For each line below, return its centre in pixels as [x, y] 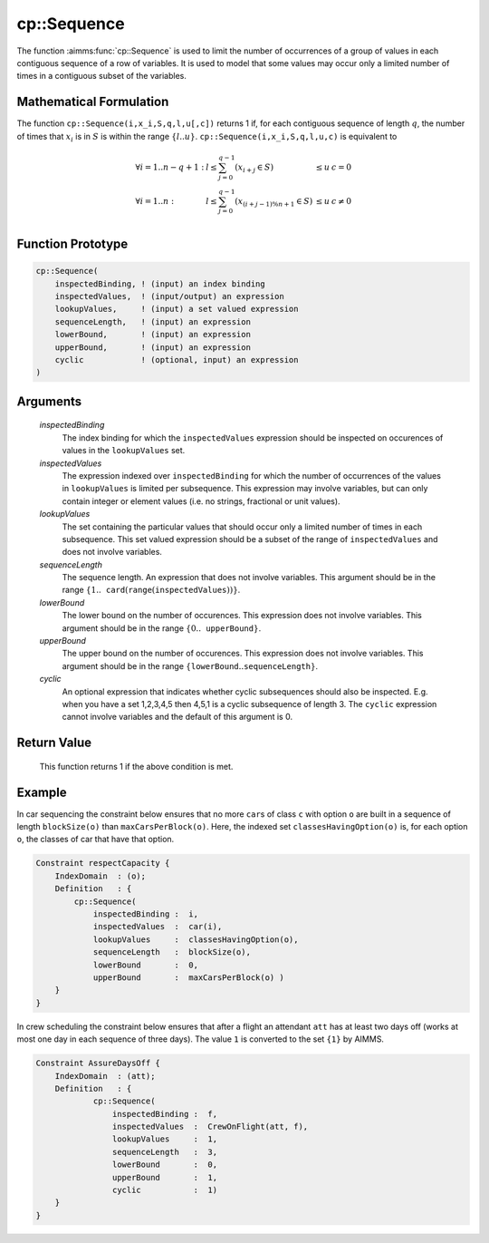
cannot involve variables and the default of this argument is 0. [177, 717]
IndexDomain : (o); [101, 876]
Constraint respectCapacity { [103, 863]
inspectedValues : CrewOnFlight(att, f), [210, 1127]
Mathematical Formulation [93, 102]
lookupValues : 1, [164, 1139]
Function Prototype [72, 244]
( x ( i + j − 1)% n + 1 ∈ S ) [274, 202]
